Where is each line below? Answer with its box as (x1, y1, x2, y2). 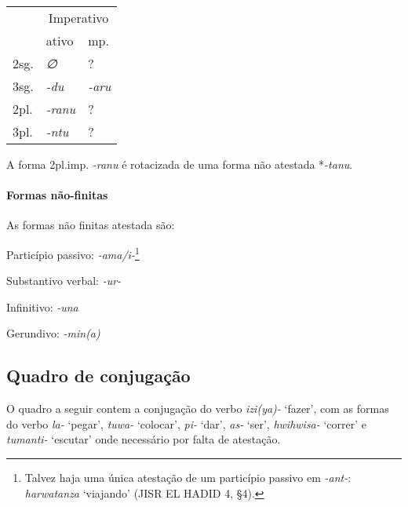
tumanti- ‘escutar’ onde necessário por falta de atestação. (6, 431, 281, 447)
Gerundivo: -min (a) (6, 325, 100, 341)
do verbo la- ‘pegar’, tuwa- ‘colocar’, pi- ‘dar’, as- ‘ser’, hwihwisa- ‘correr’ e (6, 415, 367, 432)
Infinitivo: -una (6, 298, 78, 315)
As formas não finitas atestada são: (6, 217, 175, 233)
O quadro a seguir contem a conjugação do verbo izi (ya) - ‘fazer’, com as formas (6, 400, 389, 417)
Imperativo (48, 9, 109, 27)
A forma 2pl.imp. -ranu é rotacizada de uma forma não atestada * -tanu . (6, 156, 353, 172)
